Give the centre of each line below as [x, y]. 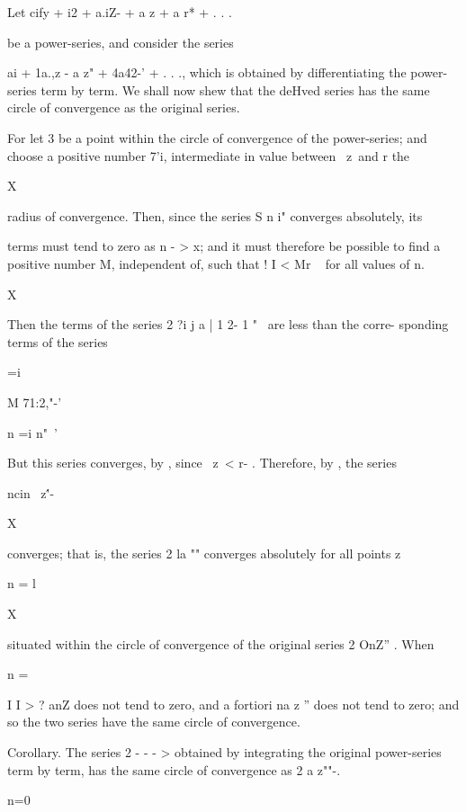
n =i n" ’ [32, 432]
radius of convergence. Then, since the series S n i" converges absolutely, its [215, 215]
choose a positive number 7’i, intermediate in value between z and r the [209, 155]
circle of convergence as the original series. [124, 107]
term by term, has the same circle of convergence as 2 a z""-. [174, 769]
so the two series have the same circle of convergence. [154, 722]
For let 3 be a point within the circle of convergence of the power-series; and [217, 137]
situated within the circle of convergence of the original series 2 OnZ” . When [221, 643]
